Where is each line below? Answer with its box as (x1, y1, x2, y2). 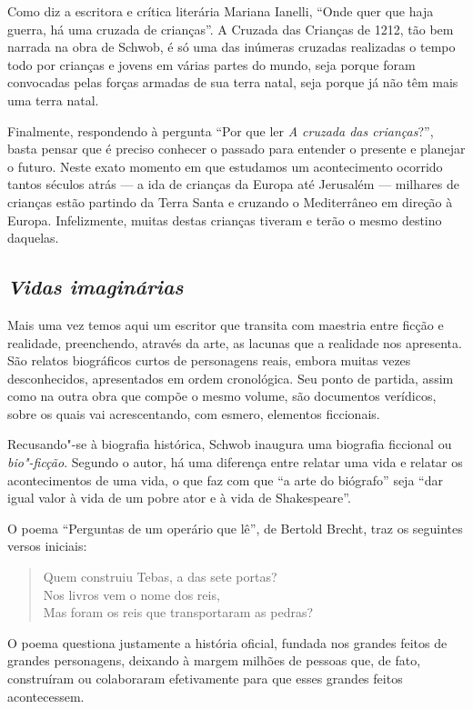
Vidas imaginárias (7, 273, 184, 301)
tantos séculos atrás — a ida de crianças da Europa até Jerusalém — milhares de (7, 175, 459, 194)
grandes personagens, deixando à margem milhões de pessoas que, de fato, (7, 651, 421, 670)
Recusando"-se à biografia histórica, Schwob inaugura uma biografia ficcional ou (7, 434, 452, 454)
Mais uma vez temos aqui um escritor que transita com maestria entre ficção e (7, 315, 444, 334)
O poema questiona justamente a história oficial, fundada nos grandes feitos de (7, 633, 448, 652)
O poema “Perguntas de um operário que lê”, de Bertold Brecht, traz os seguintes (7, 518, 463, 537)
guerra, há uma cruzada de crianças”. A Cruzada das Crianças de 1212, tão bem (7, 19, 454, 38)
